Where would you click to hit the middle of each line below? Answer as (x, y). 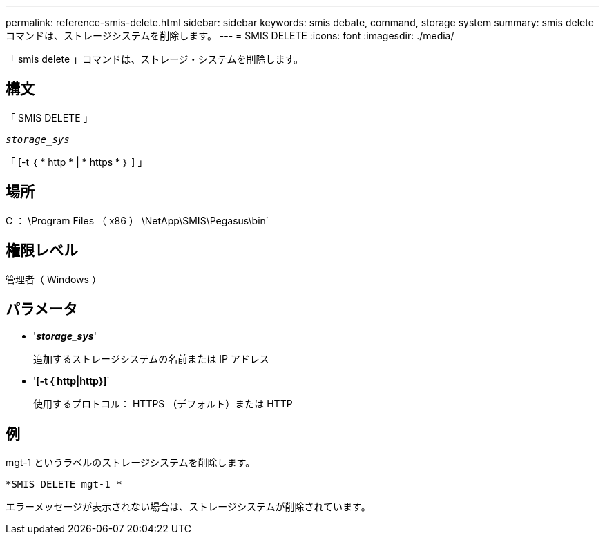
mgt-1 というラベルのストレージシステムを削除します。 (131, 463)
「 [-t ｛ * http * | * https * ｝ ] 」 (77, 162)
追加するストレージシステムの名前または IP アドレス (151, 359)
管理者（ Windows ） (54, 279)
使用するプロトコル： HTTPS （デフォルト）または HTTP (163, 404)
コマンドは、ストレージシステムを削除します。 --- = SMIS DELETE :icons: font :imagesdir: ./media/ (230, 36)
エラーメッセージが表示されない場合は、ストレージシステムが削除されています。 (188, 507)
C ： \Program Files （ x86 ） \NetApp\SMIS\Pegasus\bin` (137, 220)
